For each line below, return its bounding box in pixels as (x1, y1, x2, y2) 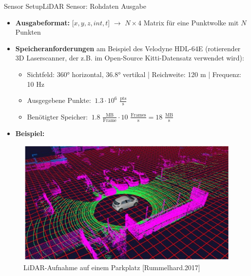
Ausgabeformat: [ (15, 17, 74, 27)
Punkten (15, 27, 41, 37)
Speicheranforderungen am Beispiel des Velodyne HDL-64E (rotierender (15, 43, 241, 53)
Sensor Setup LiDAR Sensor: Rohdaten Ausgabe (4, 1, 147, 11)
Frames (131, 113, 146, 118)
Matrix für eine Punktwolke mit (143, 17, 239, 27)
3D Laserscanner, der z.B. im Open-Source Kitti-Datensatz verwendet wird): (15, 53, 244, 63)
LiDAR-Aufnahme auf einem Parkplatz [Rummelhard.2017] (23, 262, 200, 272)
